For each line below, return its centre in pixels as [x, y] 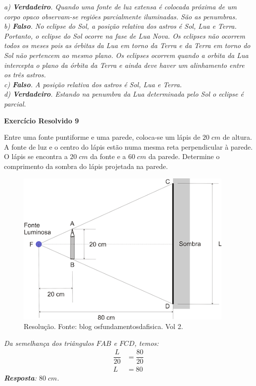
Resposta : [20, 378]
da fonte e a [108, 156]
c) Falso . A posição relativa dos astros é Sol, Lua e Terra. [93, 84]
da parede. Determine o [184, 156]
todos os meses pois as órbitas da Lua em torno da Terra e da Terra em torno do [127, 45]
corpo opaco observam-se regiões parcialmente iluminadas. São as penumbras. [121, 16]
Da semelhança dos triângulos [49, 343]
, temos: [147, 343]
